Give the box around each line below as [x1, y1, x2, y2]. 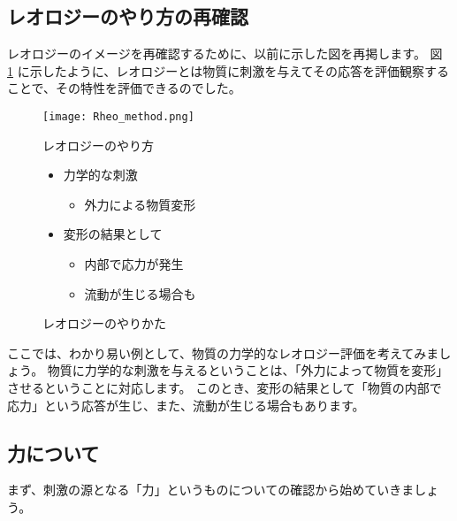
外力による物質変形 [84, 195, 196, 213]
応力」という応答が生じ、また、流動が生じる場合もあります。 [7, 395, 365, 414]
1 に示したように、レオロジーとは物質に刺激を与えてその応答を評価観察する [7, 61, 450, 80]
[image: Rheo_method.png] [42, 110, 194, 123]
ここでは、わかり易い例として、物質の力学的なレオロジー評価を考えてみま [7, 343, 439, 362]
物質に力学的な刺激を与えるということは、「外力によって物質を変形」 [47, 361, 449, 379]
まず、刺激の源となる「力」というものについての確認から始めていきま [7, 480, 415, 499]
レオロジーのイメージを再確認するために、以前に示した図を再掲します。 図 [7, 44, 443, 63]
